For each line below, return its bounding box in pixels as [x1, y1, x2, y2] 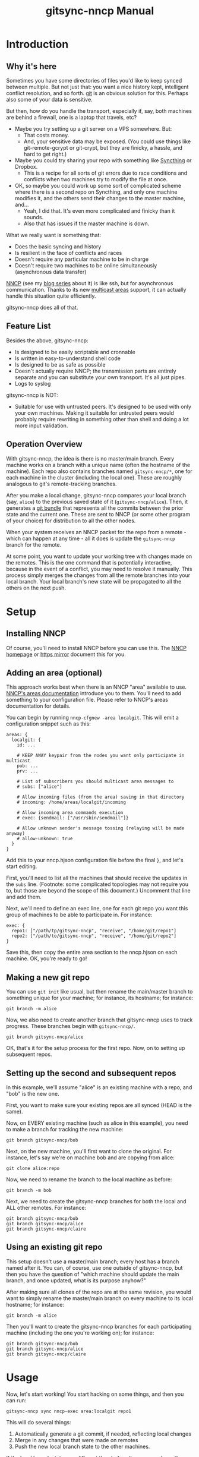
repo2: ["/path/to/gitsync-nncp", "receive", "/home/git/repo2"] [11, 933, 177, 939]
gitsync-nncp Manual [45, 4, 154, 18]
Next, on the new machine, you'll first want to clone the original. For [6, 1148, 172, 1155]
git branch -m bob [6, 1187, 52, 1194]
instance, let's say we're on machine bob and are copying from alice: [6, 1154, 175, 1161]
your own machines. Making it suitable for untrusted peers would [14, 409, 174, 417]
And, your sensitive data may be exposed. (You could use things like [23, 138, 191, 145]
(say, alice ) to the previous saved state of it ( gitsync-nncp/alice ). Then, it [6, 498, 188, 505]
